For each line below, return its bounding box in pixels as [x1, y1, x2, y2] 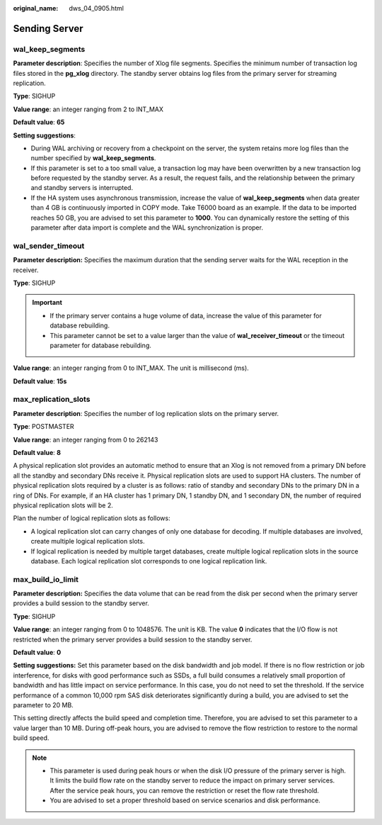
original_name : [13, 4, 59, 12]
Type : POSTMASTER [13, 422, 74, 431]
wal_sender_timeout [13, 241, 85, 251]
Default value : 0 [13, 648, 62, 656]
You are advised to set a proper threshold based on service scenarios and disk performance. [50, 796, 321, 804]
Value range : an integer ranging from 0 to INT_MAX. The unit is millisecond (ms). [13, 364, 249, 372]
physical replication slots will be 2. [13, 500, 113, 510]
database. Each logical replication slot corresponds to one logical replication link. [30, 556, 267, 565]
